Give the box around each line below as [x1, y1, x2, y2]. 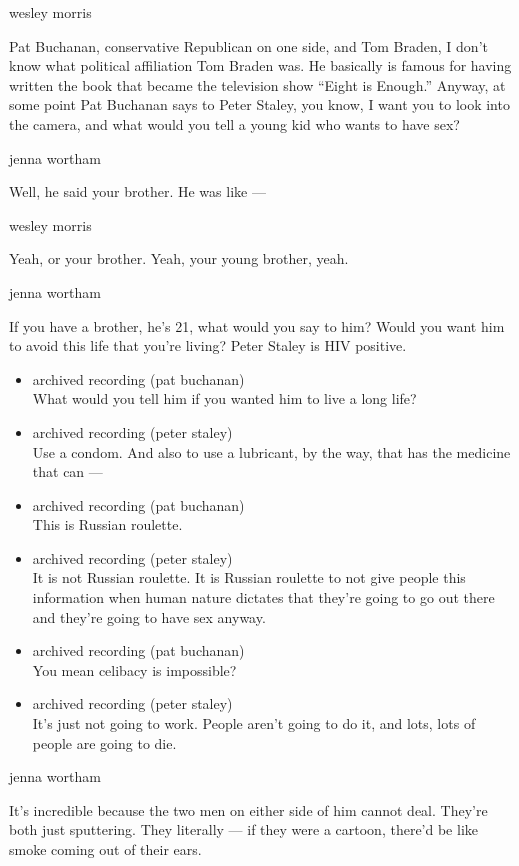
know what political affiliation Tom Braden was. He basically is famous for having [9, 55, 512, 76]
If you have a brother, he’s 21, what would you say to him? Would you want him [9, 315, 505, 336]
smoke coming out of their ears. [9, 839, 202, 859]
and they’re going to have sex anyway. [32, 606, 266, 627]
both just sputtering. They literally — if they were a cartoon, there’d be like [9, 819, 478, 840]
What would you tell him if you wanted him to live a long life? [32, 388, 417, 409]
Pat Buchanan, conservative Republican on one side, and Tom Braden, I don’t [9, 35, 488, 56]
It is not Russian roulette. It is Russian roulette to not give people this [32, 567, 466, 588]
